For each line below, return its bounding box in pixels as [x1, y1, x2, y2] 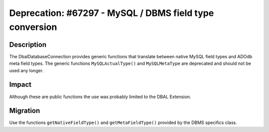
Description [9, 40, 47, 49]
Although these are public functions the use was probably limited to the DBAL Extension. [9, 94, 191, 100]
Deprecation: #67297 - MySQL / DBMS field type [9, 7, 214, 18]
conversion [9, 21, 57, 32]
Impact [9, 80, 32, 89]
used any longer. [9, 67, 44, 73]
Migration [9, 107, 40, 115]
